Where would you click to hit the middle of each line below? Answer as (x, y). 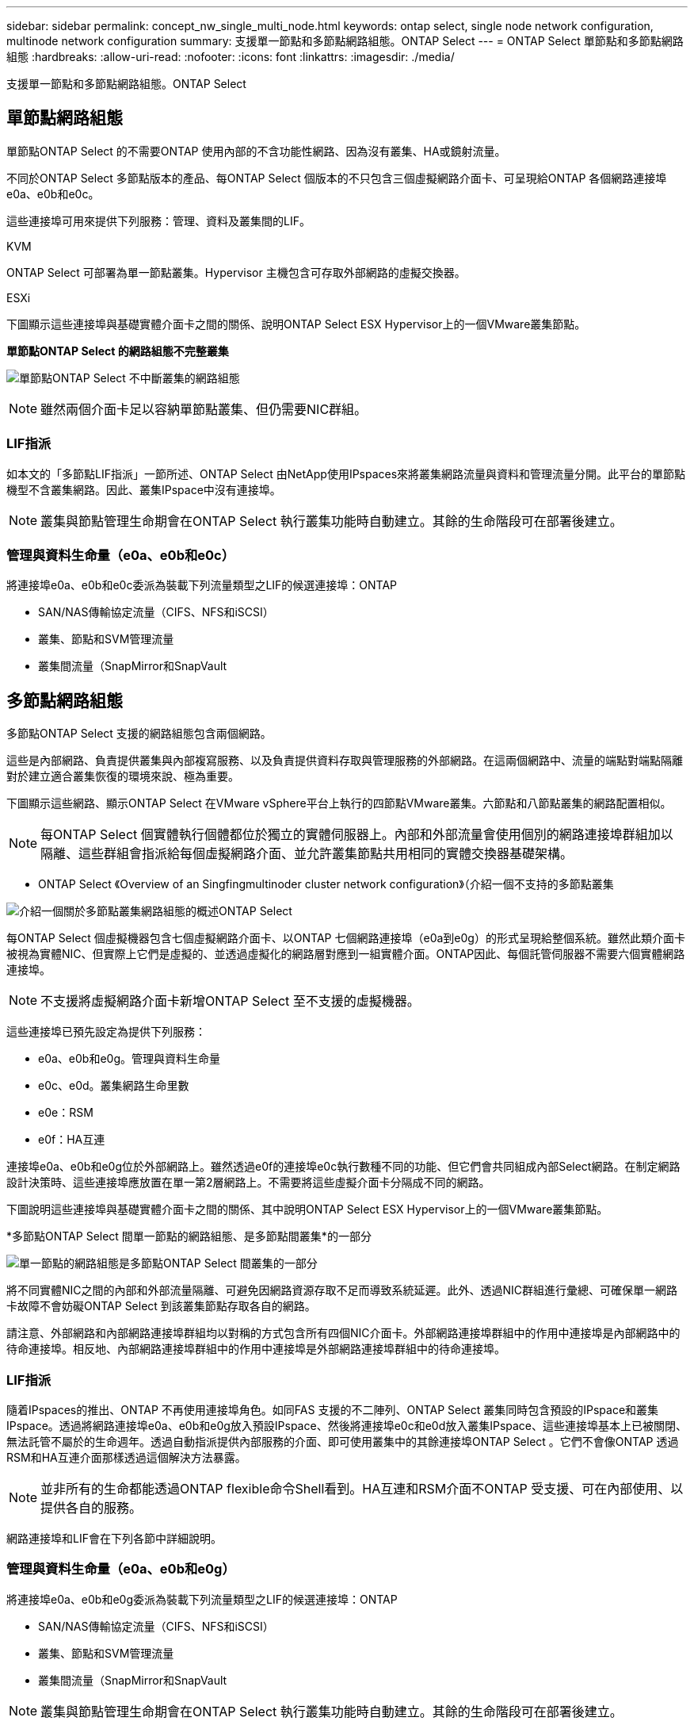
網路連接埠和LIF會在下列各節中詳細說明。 (114, 1538)
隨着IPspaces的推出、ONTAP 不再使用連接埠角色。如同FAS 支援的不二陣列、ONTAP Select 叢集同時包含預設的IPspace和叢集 (333, 1409)
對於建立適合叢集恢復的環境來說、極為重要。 (123, 776)
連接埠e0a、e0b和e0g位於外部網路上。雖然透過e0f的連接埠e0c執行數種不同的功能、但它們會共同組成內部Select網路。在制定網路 (343, 1167)
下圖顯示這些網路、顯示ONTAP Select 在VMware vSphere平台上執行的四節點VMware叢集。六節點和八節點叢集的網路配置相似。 (339, 803)
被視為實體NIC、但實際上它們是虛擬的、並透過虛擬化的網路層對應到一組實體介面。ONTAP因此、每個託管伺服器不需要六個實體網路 (346, 954)
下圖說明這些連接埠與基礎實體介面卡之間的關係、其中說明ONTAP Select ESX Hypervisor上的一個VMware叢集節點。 (307, 1209)
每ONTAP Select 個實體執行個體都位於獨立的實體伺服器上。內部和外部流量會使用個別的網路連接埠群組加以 (357, 835)
